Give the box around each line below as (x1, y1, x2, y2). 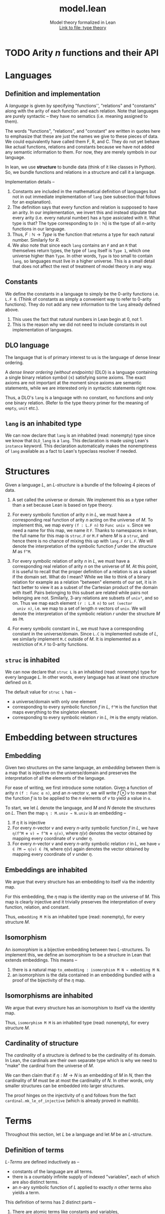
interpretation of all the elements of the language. (5, 775, 106, 781)
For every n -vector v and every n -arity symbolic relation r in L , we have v (12, 841, 161, 847)
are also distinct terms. (12, 1179, 59, 1185)
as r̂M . (12, 616, 25, 622)
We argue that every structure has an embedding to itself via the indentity (5, 879, 155, 885)
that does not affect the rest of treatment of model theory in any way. (12, 263, 153, 269)
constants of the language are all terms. (12, 1168, 94, 1174)
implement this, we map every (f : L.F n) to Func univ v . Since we (12, 522, 151, 528)
